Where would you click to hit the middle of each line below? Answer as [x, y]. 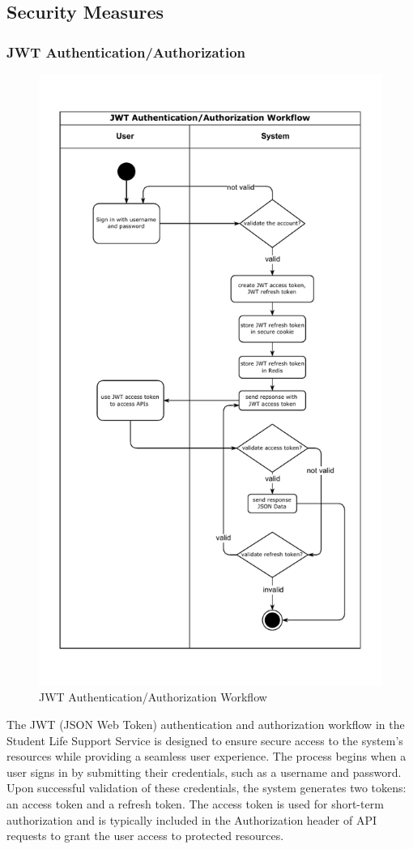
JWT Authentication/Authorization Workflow [153, 697]
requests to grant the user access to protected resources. [145, 836]
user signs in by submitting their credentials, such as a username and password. [204, 772]
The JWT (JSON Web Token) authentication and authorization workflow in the [206, 724]
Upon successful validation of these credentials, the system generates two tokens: [206, 788]
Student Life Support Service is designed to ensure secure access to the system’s [205, 740]
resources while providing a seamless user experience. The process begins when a [206, 756]
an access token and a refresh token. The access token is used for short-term [195, 803]
